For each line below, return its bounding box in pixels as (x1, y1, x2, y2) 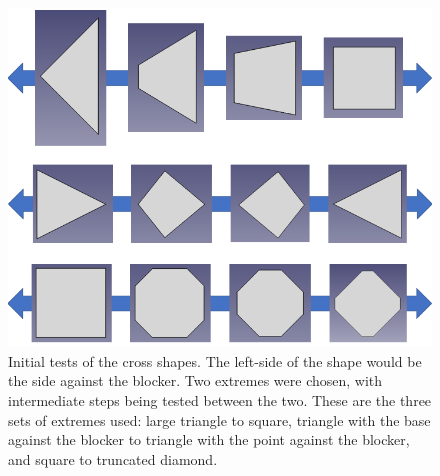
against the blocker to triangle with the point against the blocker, (8, 429, 410, 450)
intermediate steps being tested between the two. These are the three (8, 389, 432, 410)
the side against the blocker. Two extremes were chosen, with (8, 370, 383, 391)
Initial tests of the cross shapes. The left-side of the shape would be (8, 350, 422, 371)
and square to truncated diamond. (8, 448, 218, 469)
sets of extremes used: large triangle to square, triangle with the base (8, 409, 431, 430)
